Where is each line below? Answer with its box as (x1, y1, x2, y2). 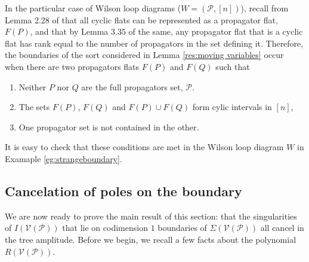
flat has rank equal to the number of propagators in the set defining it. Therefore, (5, 36, 304, 49)
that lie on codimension (62, 221, 148, 234)
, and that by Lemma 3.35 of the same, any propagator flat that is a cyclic (30, 25, 303, 38)
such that (215, 60, 250, 72)
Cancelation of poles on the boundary (5, 181, 242, 200)
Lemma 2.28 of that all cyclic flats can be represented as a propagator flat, (5, 13, 278, 26)
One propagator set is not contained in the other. (18, 120, 199, 133)
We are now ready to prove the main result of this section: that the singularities (5, 209, 297, 222)
